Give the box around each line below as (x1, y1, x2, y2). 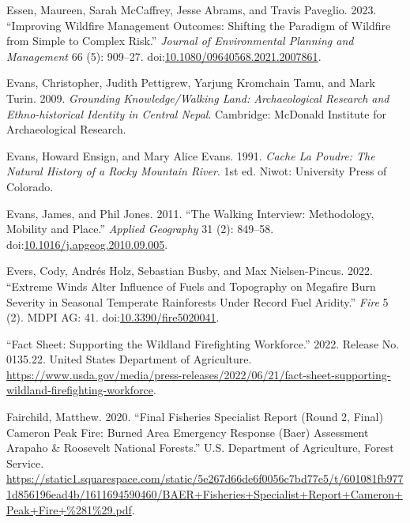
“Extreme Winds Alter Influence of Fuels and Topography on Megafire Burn (6, 277, 376, 294)
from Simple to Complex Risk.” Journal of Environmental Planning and (6, 32, 354, 49)
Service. (6, 454, 44, 471)
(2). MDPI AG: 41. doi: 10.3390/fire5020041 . (6, 309, 220, 325)
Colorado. (6, 178, 54, 194)
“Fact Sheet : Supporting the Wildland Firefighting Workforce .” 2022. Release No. (6, 335, 400, 352)
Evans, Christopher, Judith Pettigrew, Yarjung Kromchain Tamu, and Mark (6, 74, 375, 91)
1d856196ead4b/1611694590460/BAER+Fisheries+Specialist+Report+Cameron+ (6, 486, 403, 502)
